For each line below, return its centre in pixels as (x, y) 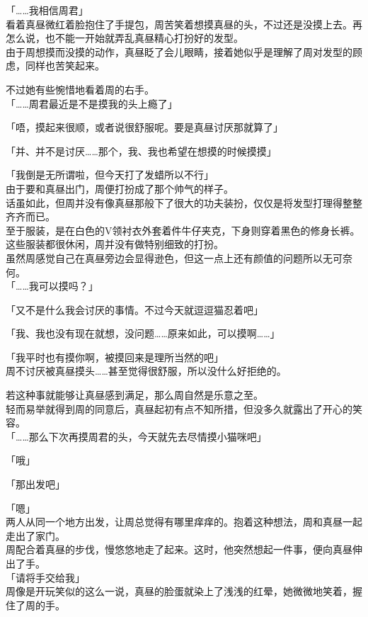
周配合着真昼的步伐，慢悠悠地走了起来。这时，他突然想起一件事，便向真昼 (179, 549)
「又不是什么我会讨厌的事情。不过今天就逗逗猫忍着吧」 (134, 309)
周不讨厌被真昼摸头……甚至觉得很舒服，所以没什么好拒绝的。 (146, 371)
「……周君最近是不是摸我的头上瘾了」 (92, 103)
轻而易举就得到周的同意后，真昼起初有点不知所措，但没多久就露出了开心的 (179, 408)
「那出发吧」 (35, 484)
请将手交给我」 (50, 577)
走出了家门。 (35, 535)
